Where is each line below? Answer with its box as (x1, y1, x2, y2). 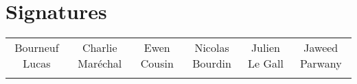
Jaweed (303, 40, 338, 56)
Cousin (140, 55, 174, 72)
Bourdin (192, 55, 231, 72)
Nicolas (194, 40, 229, 56)
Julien (251, 40, 280, 56)
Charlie (82, 40, 117, 56)
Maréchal (78, 55, 122, 72)
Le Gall (247, 55, 284, 72)
